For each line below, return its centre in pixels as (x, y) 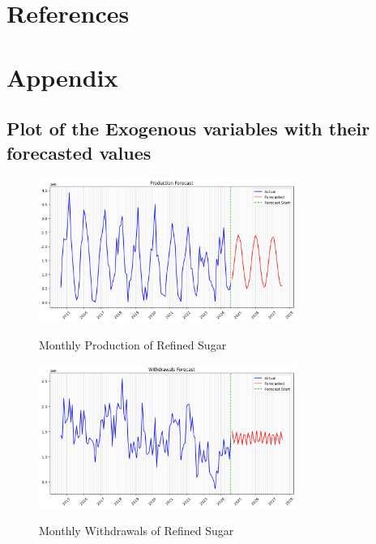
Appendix (62, 77)
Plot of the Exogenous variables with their (188, 129)
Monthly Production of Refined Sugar (133, 345)
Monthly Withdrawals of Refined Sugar (137, 531)
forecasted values (79, 152)
